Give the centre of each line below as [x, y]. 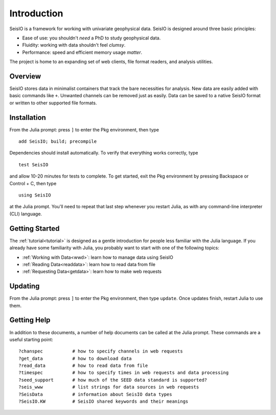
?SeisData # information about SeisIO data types [95, 394]
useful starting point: [31, 339]
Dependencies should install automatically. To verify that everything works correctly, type [104, 153]
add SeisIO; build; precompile [58, 141]
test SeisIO [33, 165]
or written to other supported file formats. [53, 103]
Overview [25, 76]
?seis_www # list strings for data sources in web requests [109, 387]
